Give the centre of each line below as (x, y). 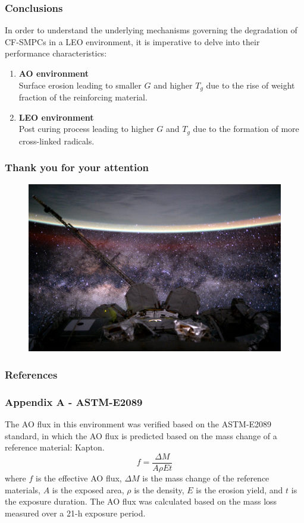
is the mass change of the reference (206, 478)
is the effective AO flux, (79, 478)
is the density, (159, 489)
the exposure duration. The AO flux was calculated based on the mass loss (141, 501)
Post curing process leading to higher (86, 129)
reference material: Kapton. (55, 447)
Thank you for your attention (77, 167)
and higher (173, 85)
